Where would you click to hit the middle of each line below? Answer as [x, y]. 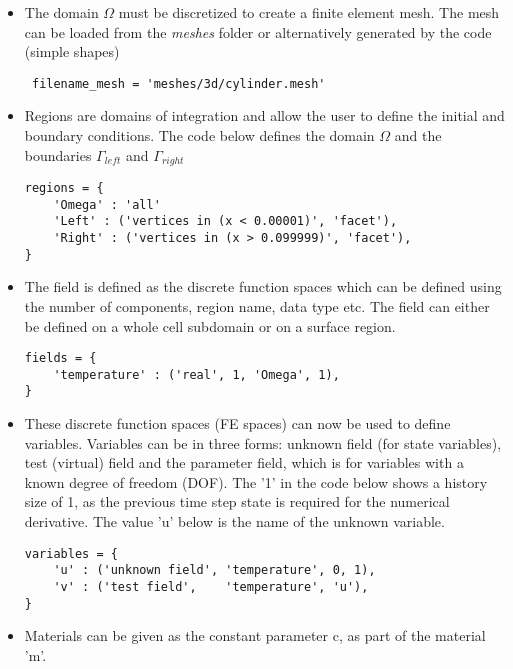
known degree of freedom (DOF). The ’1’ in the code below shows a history [256, 481]
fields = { [60, 358]
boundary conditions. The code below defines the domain [199, 135]
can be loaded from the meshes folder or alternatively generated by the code [258, 31]
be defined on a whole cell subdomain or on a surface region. [210, 325]
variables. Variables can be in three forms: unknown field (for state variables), [263, 442]
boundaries [58, 154]
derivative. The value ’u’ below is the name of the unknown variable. [234, 521]
